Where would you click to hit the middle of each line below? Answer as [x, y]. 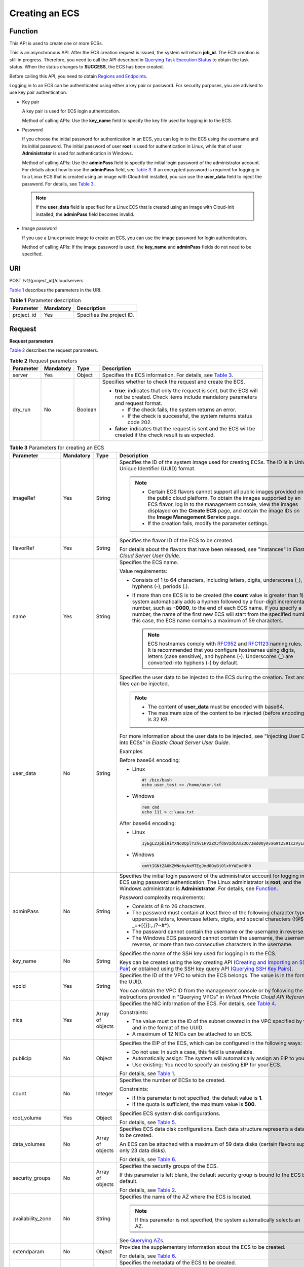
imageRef [24, 498]
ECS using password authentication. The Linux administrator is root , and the [210, 882]
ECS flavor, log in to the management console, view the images [223, 504]
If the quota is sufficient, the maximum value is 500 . [194, 1104]
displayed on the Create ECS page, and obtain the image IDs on [224, 510]
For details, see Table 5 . [148, 1122]
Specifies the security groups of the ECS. [169, 1166]
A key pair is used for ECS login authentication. [71, 111]
